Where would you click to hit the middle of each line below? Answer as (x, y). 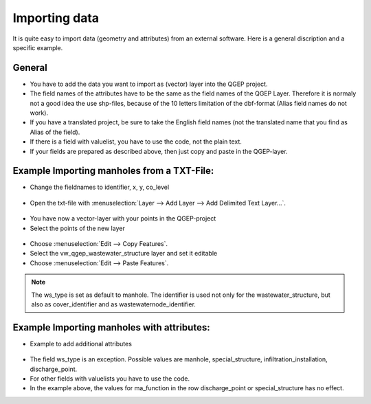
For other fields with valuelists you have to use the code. (110, 379)
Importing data (56, 18)
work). (39, 113)
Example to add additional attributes (81, 344)
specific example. (38, 47)
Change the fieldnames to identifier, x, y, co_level (100, 187)
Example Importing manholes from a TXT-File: (113, 171)
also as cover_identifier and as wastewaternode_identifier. (113, 304)
